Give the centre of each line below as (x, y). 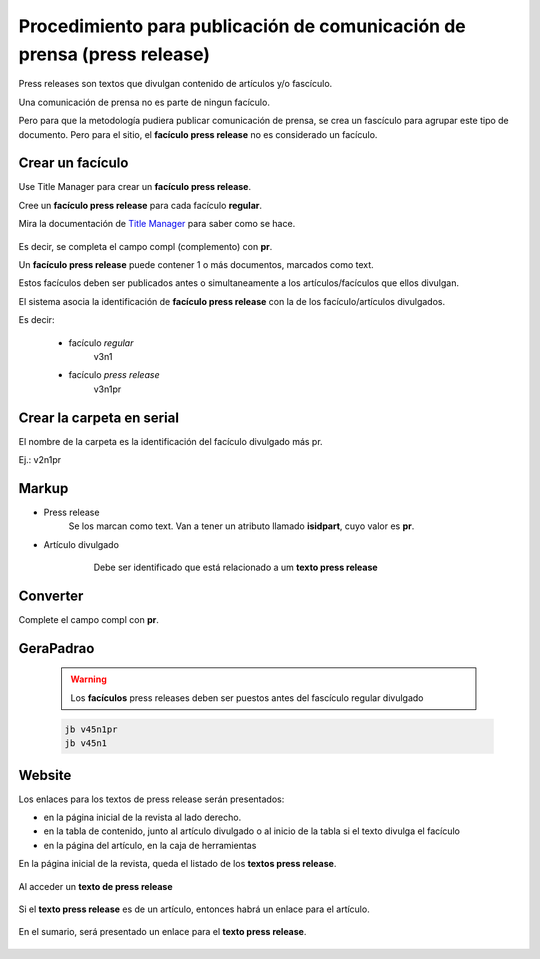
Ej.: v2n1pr (40, 460)
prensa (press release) (114, 54)
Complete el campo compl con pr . (88, 619)
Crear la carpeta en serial (99, 417)
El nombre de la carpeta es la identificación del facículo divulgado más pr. (171, 441)
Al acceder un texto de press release (95, 886)
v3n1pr (107, 389)
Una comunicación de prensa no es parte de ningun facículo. (144, 102)
